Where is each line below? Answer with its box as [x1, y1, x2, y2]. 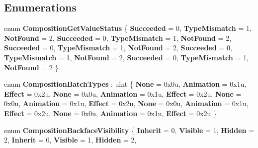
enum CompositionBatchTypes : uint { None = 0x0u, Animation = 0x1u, [4, 79, 247, 89]
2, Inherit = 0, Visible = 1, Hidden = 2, [4, 135, 137, 145]
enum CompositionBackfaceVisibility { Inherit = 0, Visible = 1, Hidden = [4, 125, 255, 135]
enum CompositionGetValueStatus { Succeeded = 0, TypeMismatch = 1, [4, 23, 252, 33]
